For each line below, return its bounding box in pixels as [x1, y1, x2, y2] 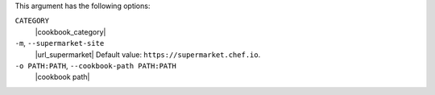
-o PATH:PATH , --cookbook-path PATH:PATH [14, 60, 176, 70]
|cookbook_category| [35, 27, 106, 36]
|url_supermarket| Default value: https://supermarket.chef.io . [35, 49, 261, 60]
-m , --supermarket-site [14, 39, 105, 48]
